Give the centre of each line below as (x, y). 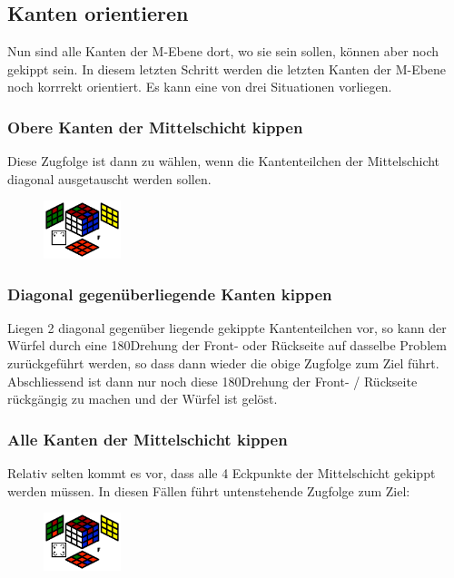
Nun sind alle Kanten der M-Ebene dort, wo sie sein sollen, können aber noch (223, 51)
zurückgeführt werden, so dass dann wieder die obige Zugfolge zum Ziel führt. (223, 362)
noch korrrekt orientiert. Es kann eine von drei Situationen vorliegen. (200, 87)
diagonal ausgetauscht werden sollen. (109, 178)
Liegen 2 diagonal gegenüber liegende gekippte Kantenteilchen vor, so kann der (227, 327)
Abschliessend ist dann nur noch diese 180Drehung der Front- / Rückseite (212, 381)
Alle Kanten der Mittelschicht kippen (148, 439)
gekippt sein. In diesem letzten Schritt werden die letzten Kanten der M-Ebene (227, 69)
